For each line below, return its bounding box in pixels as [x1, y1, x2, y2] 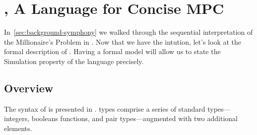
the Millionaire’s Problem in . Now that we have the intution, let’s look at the [4, 36, 241, 47]
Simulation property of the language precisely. [4, 56, 144, 66]
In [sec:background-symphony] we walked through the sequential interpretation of [4, 27, 253, 37]
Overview [4, 80, 54, 95]
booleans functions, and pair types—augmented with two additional [31, 113, 238, 124]
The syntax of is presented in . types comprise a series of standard [4, 103, 205, 114]
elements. [4, 123, 32, 133]
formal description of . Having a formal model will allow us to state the [4, 46, 221, 57]
